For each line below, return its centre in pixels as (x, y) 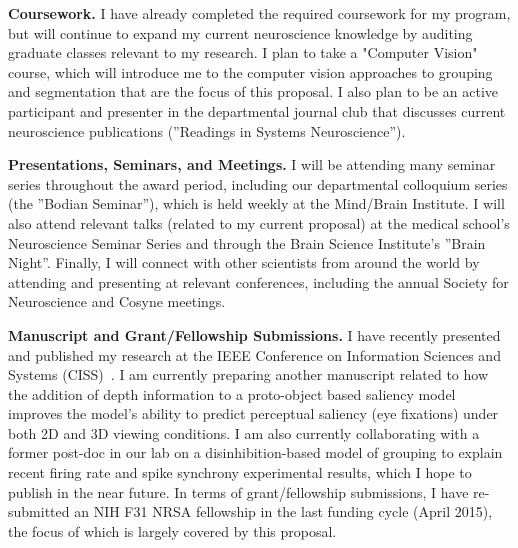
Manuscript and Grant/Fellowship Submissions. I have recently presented (254, 334)
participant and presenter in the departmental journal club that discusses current (257, 110)
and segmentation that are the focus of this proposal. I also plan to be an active (253, 91)
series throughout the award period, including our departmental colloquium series (258, 183)
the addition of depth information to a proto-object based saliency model (232, 393)
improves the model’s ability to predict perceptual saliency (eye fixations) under (253, 413)
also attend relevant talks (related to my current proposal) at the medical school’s (259, 222)
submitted (39, 511)
